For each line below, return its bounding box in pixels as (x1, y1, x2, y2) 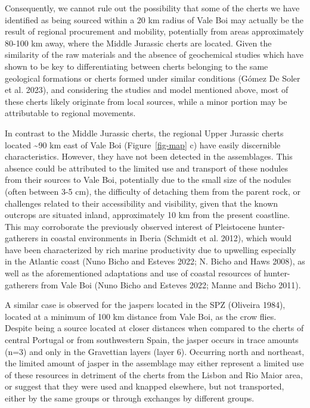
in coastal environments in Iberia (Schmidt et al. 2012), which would (41, 232, 292, 244)
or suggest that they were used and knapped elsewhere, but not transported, (5, 380, 284, 393)
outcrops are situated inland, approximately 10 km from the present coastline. (5, 208, 290, 221)
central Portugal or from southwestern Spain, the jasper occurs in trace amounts (5, 334, 299, 346)
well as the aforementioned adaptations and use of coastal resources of (5, 267, 261, 279)
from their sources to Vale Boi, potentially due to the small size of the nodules (5, 173, 292, 186)
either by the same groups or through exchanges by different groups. (5, 392, 255, 404)
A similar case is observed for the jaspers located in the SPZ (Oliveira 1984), (5, 298, 286, 311)
